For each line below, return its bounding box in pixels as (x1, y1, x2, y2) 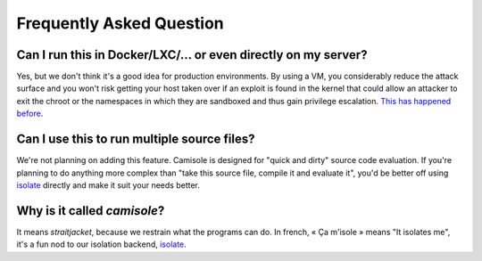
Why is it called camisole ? (16, 203, 165, 218)
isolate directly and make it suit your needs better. (16, 179, 201, 191)
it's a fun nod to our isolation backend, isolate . (16, 239, 187, 249)
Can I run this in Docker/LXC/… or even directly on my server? (16, 47, 368, 62)
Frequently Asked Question (16, 13, 224, 33)
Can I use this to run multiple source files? (16, 132, 255, 147)
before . (16, 108, 44, 119)
